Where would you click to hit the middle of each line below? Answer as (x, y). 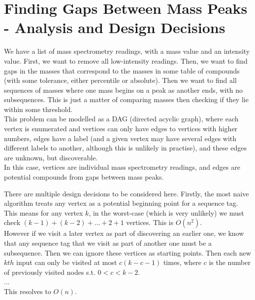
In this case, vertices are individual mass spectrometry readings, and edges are (122, 167)
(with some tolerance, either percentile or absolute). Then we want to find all (120, 80)
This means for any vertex (44, 212)
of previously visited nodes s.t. (50, 272)
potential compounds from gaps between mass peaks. (84, 177)
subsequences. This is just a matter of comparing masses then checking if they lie (126, 99)
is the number (230, 262)
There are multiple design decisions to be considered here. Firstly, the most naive (127, 193)
